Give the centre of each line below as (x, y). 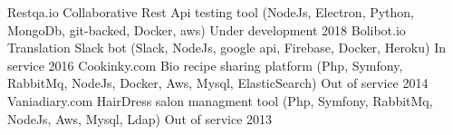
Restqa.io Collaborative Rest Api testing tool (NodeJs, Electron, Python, (211, 12)
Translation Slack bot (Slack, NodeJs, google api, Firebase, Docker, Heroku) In (227, 48)
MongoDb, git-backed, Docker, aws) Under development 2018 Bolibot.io (207, 29)
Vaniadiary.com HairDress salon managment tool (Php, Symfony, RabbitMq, (220, 100)
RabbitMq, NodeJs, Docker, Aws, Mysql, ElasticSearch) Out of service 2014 (218, 83)
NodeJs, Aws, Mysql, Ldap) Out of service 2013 (140, 118)
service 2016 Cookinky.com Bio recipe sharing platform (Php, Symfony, (205, 65)
